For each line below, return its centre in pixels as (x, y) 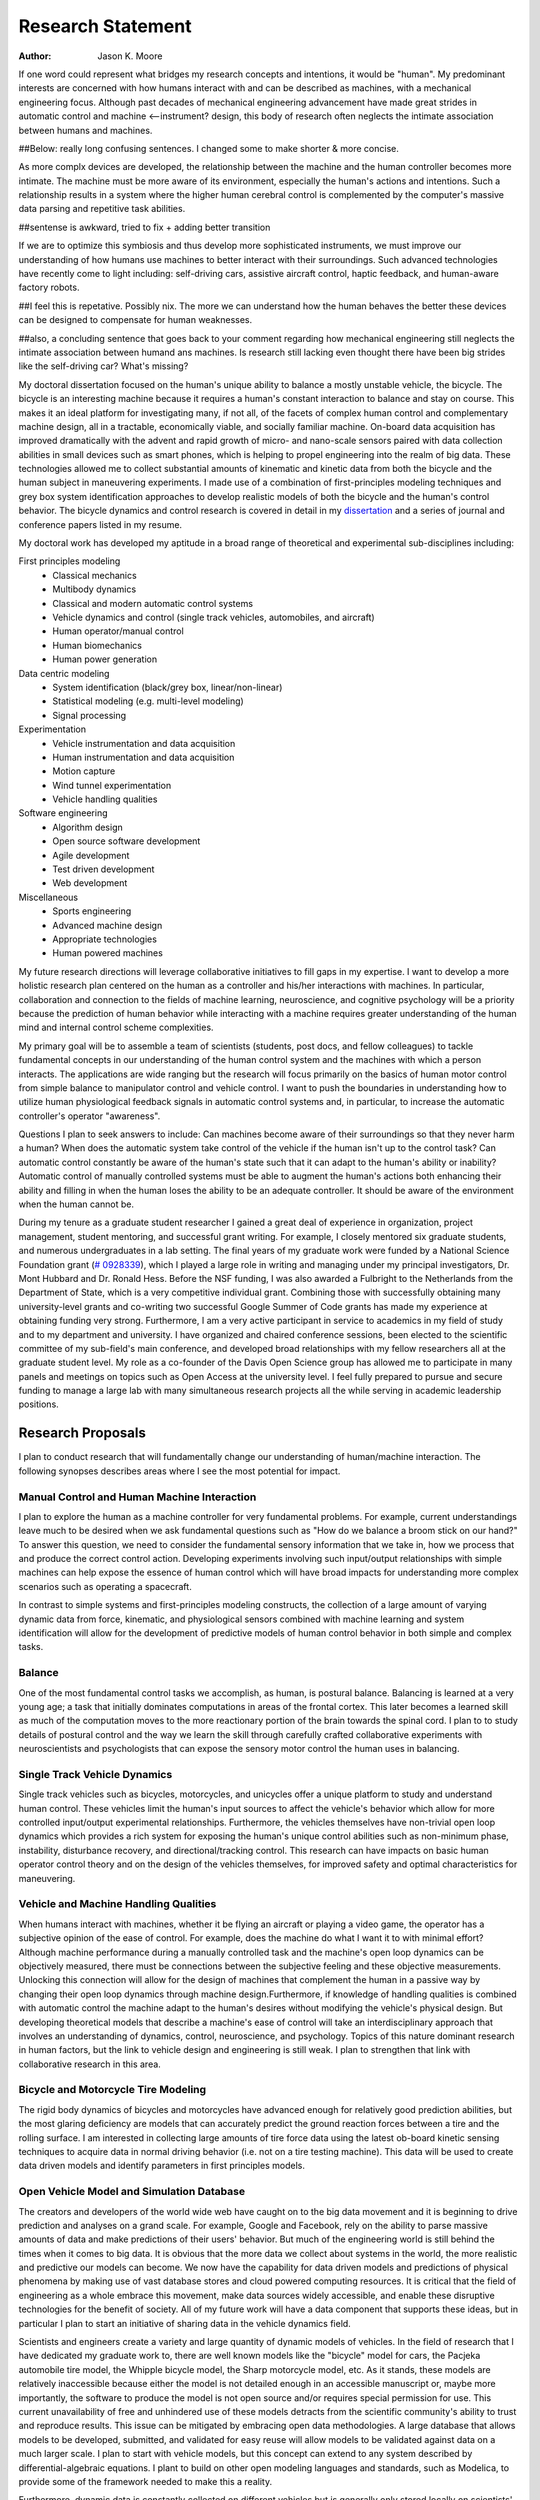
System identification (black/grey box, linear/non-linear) (167, 687)
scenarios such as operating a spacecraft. (105, 1586)
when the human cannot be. (76, 1204)
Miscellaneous (48, 897)
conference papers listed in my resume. (100, 524)
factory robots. (49, 287)
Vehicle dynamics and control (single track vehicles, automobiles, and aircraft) (213, 617)
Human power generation (105, 659)
